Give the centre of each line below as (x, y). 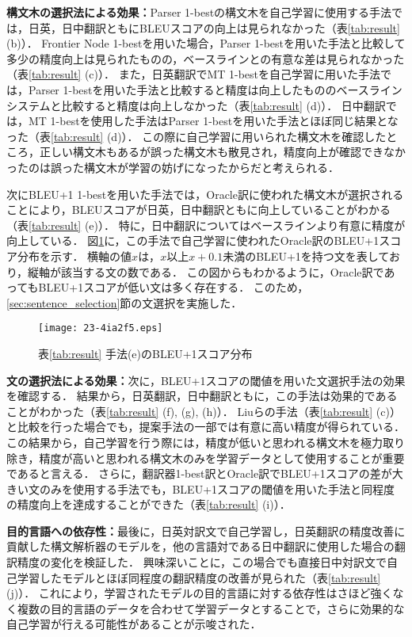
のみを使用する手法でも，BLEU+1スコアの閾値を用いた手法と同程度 (217, 488)
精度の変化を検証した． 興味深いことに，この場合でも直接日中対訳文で (202, 562)
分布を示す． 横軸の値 (74, 256)
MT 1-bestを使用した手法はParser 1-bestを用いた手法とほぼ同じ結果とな (213, 121)
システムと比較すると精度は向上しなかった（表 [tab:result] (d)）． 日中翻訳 (196, 105)
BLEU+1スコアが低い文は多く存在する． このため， (174, 287)
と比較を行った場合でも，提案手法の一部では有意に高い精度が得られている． (206, 427)
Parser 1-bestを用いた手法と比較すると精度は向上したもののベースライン (215, 89)
